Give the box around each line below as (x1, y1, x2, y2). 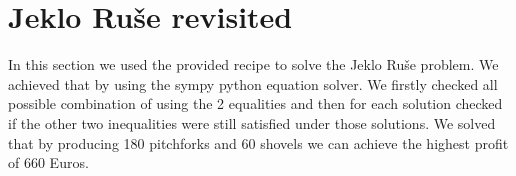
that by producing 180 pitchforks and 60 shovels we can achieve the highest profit (8, 132, 509, 153)
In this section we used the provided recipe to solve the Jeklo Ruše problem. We (8, 54, 499, 75)
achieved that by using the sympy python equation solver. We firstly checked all (8, 73, 498, 94)
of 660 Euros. (8, 152, 89, 173)
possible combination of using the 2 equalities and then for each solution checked (8, 93, 503, 114)
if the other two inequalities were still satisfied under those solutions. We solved (8, 112, 496, 133)
